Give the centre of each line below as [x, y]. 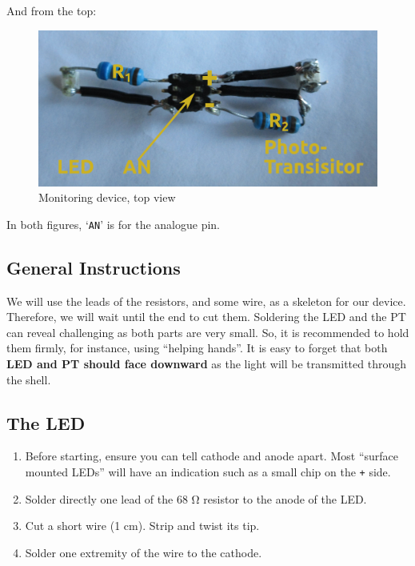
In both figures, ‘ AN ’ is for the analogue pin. [113, 224]
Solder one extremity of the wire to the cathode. [144, 552]
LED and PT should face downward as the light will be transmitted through [206, 364]
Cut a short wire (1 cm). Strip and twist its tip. [142, 526]
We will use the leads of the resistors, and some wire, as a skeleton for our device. [206, 301]
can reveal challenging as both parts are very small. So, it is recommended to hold [208, 332]
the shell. [29, 379]
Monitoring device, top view [107, 197]
